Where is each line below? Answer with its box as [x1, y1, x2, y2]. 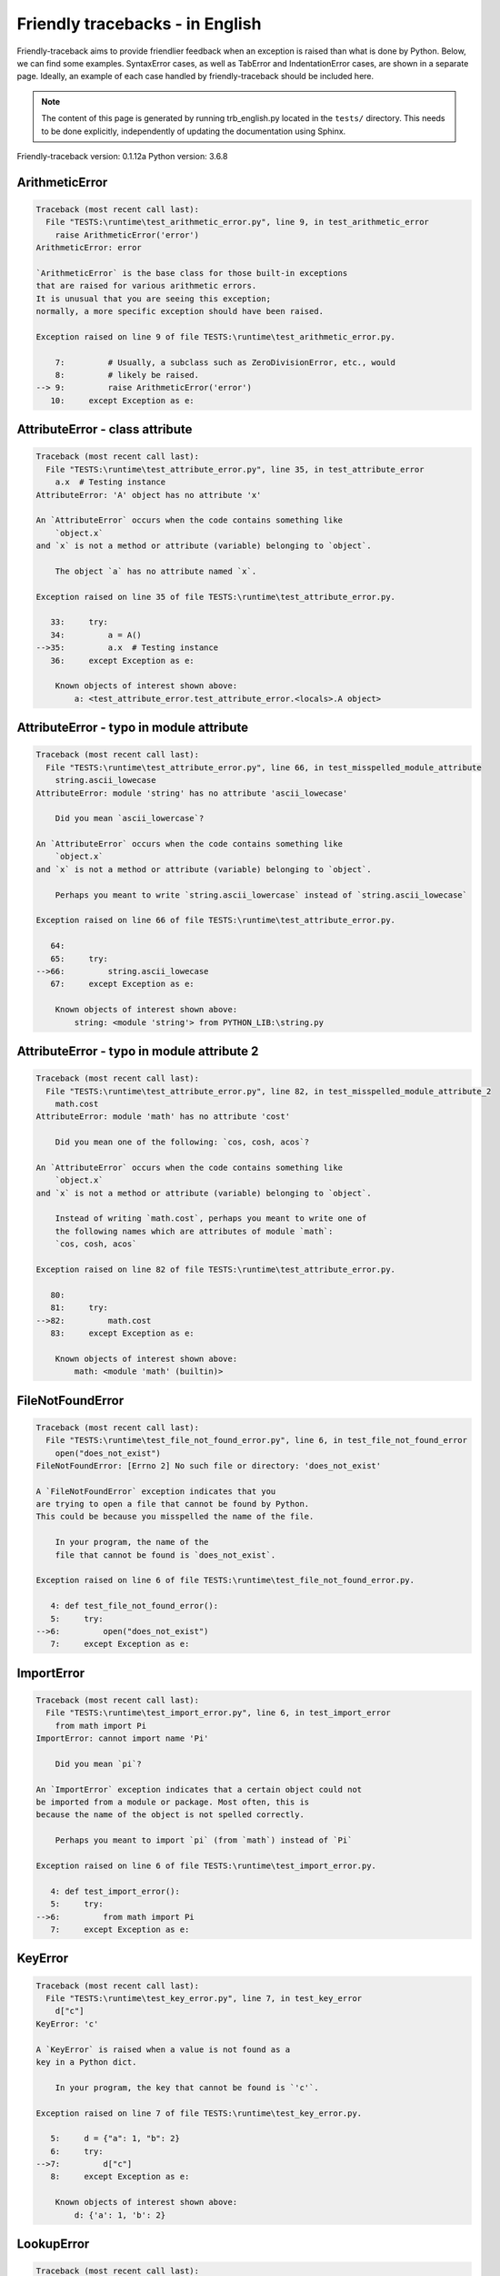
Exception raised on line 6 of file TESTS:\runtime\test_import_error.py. [35, 1861, 377, 1871]
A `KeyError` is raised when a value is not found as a [35, 2044, 291, 2055]
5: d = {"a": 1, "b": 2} [50, 2133, 181, 2144]
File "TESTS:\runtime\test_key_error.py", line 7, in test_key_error [45, 1993, 363, 2003]
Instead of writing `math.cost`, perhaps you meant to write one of [55, 1214, 367, 1224]
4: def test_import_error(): [50, 1885, 181, 1896]
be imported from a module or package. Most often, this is [35, 1797, 310, 1807]
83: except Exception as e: [50, 1327, 195, 1338]
